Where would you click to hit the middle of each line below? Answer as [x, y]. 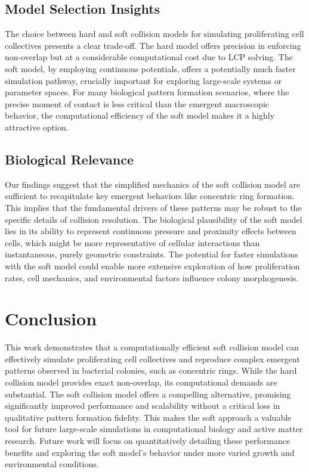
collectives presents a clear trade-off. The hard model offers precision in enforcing [153, 45]
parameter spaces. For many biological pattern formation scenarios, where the [147, 92]
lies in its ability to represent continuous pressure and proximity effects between [151, 231]
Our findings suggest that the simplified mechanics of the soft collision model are [153, 184]
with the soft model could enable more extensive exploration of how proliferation [152, 265]
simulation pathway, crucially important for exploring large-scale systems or [143, 80]
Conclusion [51, 319]
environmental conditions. [52, 464]
